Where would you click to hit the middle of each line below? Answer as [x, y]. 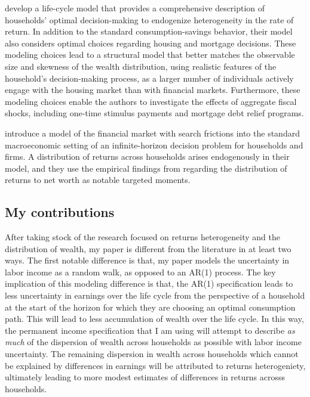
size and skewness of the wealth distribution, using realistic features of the [141, 66]
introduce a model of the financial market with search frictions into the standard [152, 133]
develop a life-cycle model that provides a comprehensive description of [135, 8]
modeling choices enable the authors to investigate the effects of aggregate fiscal [151, 101]
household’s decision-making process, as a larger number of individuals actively [149, 78]
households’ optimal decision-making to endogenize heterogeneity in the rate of [149, 19]
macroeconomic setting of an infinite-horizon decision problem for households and [154, 145]
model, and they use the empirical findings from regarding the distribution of [146, 168]
